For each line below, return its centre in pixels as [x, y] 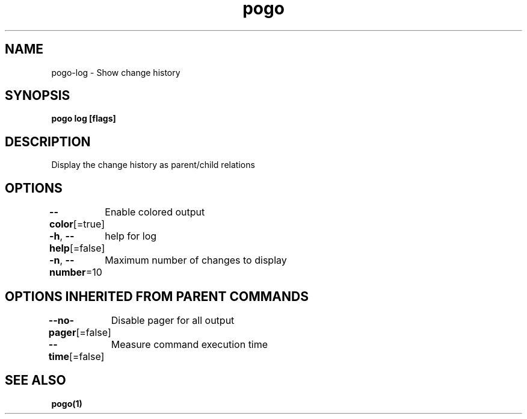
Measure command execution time [190, 344]
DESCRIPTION [48, 141]
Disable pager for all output [173, 320]
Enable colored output [155, 212]
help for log [131, 236]
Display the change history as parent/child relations [153, 165]
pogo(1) [67, 403]
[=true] [89, 224]
